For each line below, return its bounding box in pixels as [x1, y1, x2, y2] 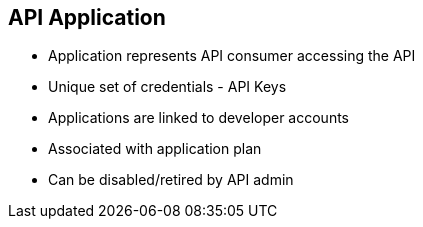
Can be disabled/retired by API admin [48, 171, 294, 189]
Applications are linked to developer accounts [48, 109, 349, 127]
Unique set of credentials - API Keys [48, 78, 287, 96]
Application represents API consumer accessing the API [48, 47, 416, 65]
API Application [8, 5, 166, 30]
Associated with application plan [48, 140, 262, 158]
